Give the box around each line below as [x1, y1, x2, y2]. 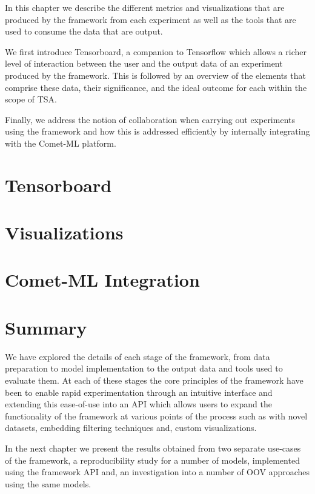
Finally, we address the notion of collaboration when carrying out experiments [5, 113, 295, 125]
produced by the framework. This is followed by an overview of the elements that [5, 68, 306, 81]
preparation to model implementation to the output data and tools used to [5, 362, 283, 375]
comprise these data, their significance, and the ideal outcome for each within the [5, 81, 307, 93]
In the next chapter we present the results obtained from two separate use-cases [5, 441, 301, 454]
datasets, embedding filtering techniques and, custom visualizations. [5, 421, 257, 434]
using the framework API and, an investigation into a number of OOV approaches [5, 466, 310, 478]
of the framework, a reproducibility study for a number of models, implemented [5, 453, 300, 466]
